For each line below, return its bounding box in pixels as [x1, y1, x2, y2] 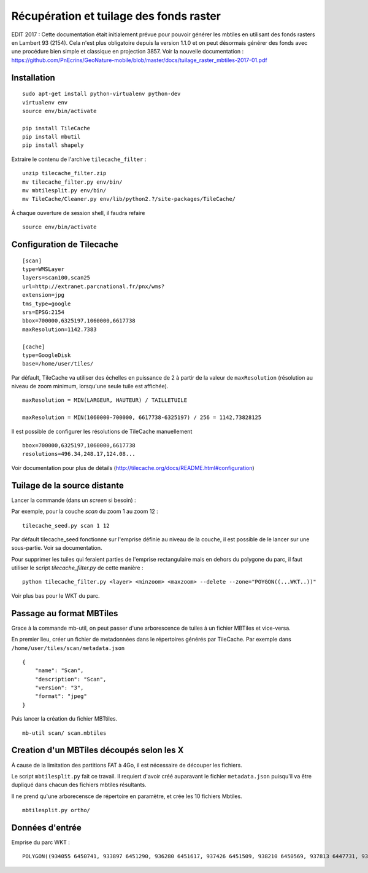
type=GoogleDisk [22, 351, 71, 359]
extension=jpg [22, 292, 64, 299]
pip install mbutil [22, 133, 81, 141]
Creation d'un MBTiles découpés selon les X [11, 745, 184, 756]
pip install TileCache [22, 125, 91, 131]
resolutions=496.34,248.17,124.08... [22, 450, 136, 458]
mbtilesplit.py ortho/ [22, 807, 91, 814]
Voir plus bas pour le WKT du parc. [11, 592, 100, 599]
